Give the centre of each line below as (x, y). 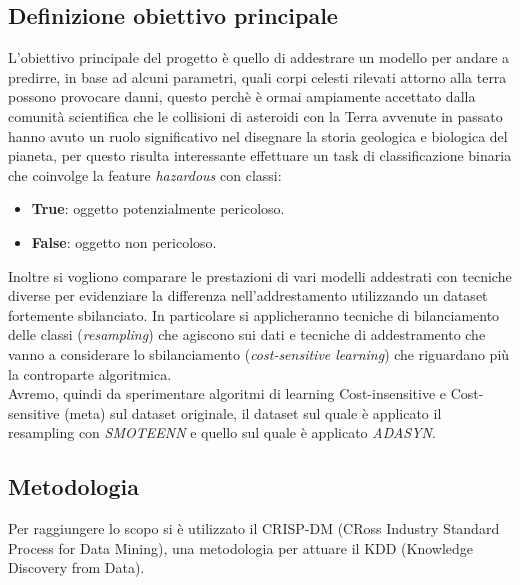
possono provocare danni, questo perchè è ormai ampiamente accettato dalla (242, 96)
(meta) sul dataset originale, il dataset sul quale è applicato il (253, 412)
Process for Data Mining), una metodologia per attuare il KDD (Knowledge (241, 547)
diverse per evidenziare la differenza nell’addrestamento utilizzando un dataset (248, 295)
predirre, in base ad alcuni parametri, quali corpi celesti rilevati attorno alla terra (257, 76)
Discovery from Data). (76, 567)
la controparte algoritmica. (90, 373)
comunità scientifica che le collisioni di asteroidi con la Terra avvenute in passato (255, 115)
